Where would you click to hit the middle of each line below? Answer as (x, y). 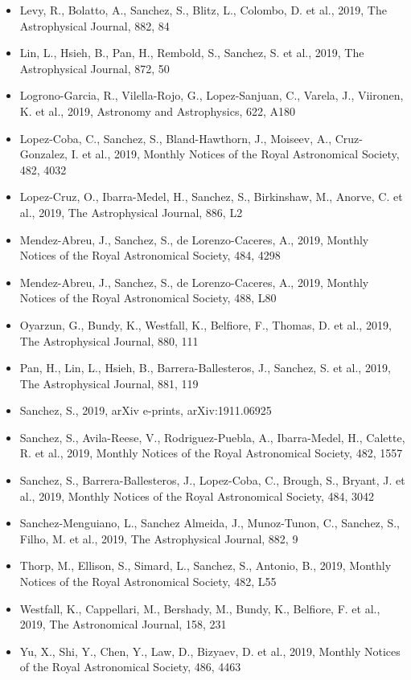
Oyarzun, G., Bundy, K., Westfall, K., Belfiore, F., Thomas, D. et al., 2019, (205, 324)
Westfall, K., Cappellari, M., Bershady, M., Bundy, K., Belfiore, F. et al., (200, 608)
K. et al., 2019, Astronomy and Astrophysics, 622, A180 (158, 111)
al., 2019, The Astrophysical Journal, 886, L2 (131, 212)
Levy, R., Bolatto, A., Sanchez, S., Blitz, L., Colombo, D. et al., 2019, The (203, 10)
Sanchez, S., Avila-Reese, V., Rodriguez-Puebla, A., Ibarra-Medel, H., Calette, (212, 437)
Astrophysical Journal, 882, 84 (95, 25)
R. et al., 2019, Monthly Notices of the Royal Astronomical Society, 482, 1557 (211, 453)
